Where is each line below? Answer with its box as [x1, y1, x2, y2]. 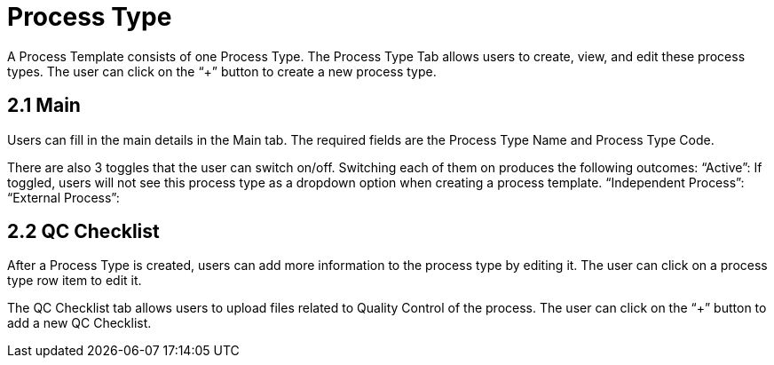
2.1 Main [7, 94, 81, 117]
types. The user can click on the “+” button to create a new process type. [7, 63, 437, 79]
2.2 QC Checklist [7, 220, 160, 243]
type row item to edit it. [7, 273, 142, 289]
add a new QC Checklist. [7, 315, 152, 331]
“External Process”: [7, 189, 120, 205]
